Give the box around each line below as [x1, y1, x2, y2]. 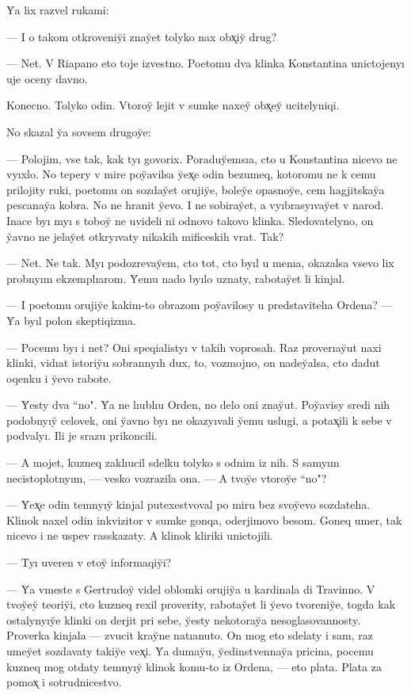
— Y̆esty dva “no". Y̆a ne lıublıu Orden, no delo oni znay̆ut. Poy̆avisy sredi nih [6, 396, 390, 413]
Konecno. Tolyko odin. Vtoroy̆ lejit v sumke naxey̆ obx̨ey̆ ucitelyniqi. [6, 97, 340, 113]
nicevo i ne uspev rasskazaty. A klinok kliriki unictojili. [6, 527, 273, 544]
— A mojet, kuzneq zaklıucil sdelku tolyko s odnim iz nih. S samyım [6, 454, 340, 471]
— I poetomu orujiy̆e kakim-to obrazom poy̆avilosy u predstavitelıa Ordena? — [6, 296, 393, 313]
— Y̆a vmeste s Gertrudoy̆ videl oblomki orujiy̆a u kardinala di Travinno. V [6, 580, 375, 597]
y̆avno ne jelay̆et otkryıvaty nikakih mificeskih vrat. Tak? [6, 227, 284, 244]
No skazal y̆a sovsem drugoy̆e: [6, 123, 151, 139]
